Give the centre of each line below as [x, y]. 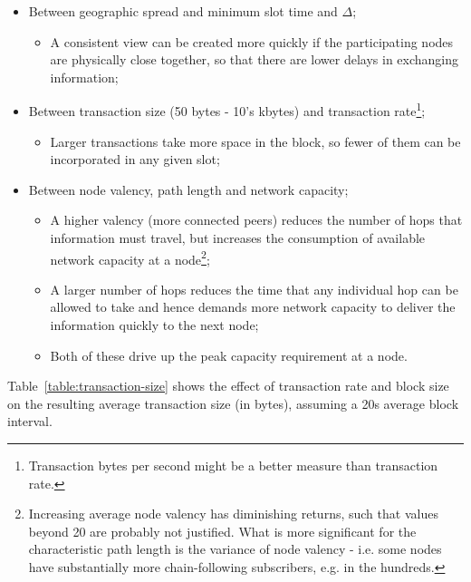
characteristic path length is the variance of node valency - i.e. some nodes [235, 549]
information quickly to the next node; [154, 325]
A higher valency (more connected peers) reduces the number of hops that [256, 220]
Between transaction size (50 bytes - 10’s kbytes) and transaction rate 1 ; [227, 110]
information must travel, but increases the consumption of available [238, 238]
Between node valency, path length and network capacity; [188, 189]
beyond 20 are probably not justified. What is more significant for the [222, 531]
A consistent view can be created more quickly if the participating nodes [252, 41]
